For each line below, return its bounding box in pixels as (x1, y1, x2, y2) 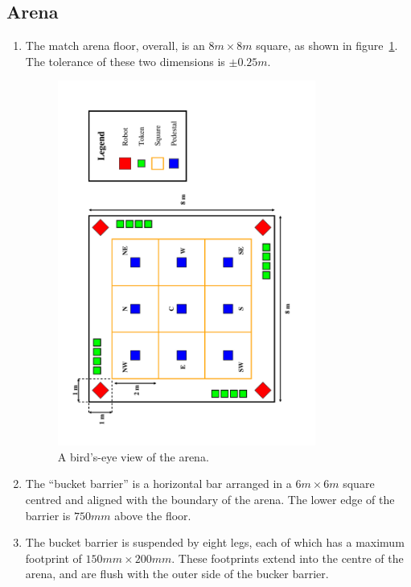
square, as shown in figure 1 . (256, 37, 398, 54)
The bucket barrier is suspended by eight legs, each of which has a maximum (25, 534, 405, 551)
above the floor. (114, 506, 191, 523)
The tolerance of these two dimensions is (25, 52, 225, 69)
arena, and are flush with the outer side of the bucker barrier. (25, 565, 329, 582)
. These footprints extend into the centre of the (171, 549, 404, 566)
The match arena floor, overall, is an (25, 37, 205, 54)
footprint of (25, 549, 82, 566)
